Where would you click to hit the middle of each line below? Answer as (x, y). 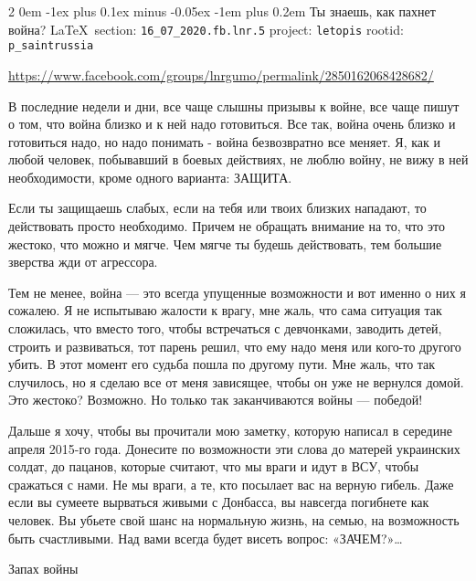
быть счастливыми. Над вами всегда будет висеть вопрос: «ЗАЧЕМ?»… (206, 538)
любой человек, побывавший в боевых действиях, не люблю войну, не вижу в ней (238, 159)
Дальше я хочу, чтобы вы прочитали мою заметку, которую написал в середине (230, 430)
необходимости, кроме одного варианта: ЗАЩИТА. (150, 177)
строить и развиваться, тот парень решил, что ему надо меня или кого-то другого (235, 346)
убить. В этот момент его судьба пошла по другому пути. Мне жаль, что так (222, 364)
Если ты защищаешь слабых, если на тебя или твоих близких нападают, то (217, 208)
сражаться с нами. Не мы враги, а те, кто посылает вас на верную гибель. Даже (231, 484)
